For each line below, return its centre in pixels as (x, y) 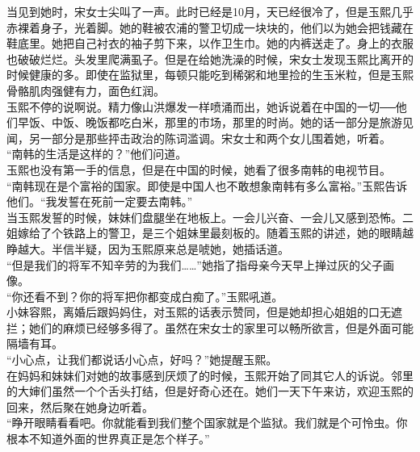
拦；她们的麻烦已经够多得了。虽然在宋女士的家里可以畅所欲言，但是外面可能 (210, 327)
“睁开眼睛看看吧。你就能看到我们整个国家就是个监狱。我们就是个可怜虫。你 (207, 423)
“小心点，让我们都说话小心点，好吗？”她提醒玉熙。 (142, 360)
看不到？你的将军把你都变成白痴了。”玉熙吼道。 (159, 296)
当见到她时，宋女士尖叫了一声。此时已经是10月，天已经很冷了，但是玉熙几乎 (210, 11)
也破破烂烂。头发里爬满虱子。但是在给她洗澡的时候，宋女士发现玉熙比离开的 (210, 59)
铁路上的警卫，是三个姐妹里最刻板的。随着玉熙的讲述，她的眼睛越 (238, 233)
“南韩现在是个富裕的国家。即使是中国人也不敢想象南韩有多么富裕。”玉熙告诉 (207, 185)
